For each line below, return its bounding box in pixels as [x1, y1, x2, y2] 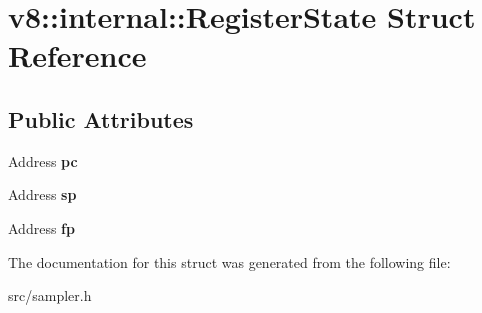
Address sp [8, 184, 77, 205]
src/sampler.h [8, 285, 92, 306]
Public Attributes [8, 103, 194, 134]
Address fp [8, 217, 75, 238]
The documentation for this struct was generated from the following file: [8, 251, 451, 272]
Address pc [8, 150, 78, 171]
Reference [8, 35, 147, 76]
